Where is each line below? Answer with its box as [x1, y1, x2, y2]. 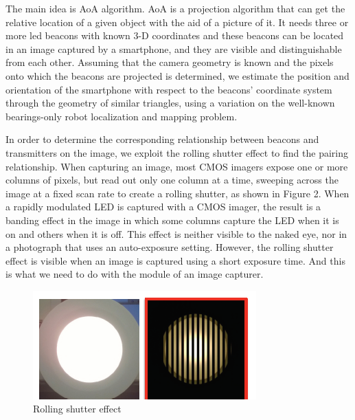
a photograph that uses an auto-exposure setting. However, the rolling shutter [5, 240, 334, 254]
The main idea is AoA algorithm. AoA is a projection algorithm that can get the [5, 1, 345, 15]
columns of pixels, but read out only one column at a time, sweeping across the [5, 173, 339, 187]
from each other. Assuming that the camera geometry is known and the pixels [5, 55, 334, 69]
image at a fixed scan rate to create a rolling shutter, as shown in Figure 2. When [5, 186, 350, 200]
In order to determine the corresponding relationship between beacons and [5, 132, 319, 146]
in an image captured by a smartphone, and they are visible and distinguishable [5, 41, 342, 56]
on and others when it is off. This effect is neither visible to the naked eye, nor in [5, 226, 347, 241]
